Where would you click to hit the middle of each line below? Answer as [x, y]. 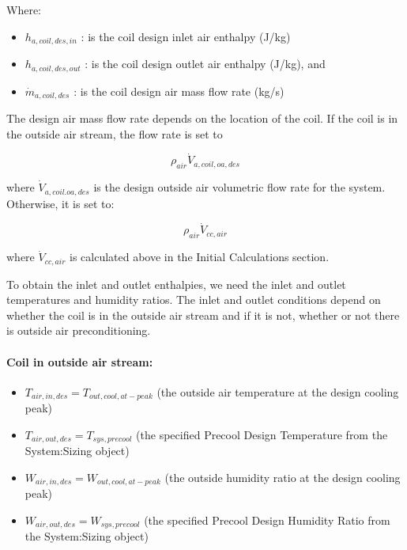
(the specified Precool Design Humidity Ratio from [267, 520]
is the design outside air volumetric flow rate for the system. [239, 187]
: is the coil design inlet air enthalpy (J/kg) [186, 36]
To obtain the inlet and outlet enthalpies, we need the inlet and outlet [176, 284]
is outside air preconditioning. [79, 330]
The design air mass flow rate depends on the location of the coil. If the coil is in [202, 118]
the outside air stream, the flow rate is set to [115, 133]
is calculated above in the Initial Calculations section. [199, 257]
